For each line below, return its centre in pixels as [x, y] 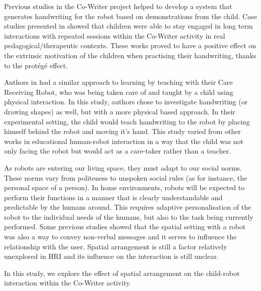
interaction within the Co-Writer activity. [68, 283]
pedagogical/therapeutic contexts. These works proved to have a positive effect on [130, 45]
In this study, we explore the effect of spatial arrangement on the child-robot [122, 273]
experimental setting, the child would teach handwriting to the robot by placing [127, 121]
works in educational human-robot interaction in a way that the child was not [124, 141]
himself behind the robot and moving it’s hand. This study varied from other [122, 131]
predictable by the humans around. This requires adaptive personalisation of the [128, 207]
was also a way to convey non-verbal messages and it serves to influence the [120, 237]
